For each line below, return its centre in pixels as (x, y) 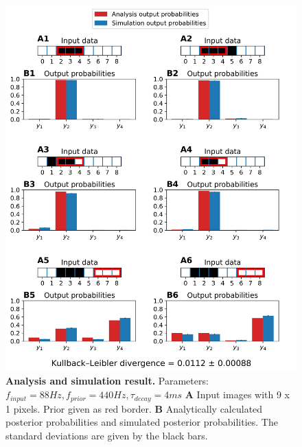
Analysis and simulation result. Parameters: (107, 381)
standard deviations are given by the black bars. (107, 435)
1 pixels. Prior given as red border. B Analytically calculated (134, 408)
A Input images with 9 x (237, 394)
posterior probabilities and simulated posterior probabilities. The (142, 422)
